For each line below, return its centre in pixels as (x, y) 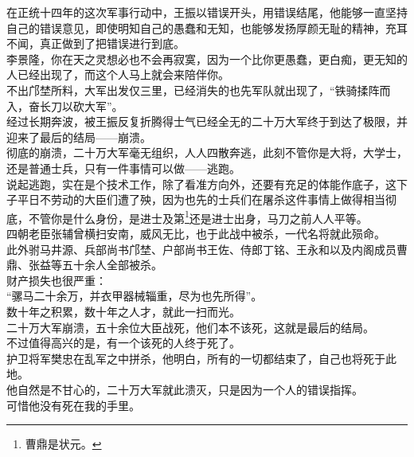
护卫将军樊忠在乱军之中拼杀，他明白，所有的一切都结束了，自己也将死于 (196, 358)
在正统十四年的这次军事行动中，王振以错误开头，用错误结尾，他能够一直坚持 (207, 12)
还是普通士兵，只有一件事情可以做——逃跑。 (123, 168)
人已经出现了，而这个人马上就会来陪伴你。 (118, 74)
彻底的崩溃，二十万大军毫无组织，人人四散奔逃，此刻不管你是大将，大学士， (207, 152)
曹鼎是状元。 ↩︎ (63, 444)
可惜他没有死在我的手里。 (73, 405)
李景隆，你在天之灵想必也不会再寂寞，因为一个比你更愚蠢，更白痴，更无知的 (207, 59)
